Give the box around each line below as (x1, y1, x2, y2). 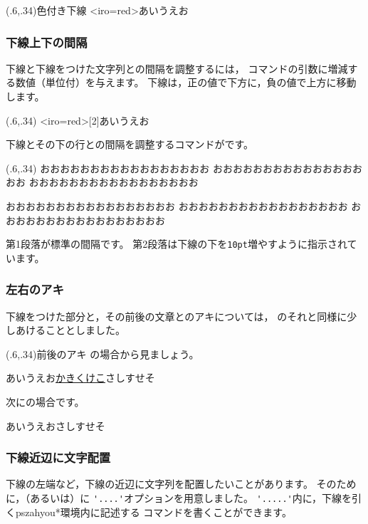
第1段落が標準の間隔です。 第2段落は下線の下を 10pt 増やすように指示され (6, 236, 347, 251)
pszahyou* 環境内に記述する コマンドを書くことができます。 (16, 504, 292, 519)
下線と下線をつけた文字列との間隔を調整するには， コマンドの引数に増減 (6, 61, 348, 75)
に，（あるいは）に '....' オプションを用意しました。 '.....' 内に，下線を (6, 491, 352, 505)
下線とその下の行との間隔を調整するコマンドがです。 (6, 137, 254, 152)
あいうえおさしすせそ (6, 418, 105, 433)
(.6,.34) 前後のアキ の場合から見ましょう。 (6, 346, 199, 361)
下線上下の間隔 (6, 33, 88, 51)
